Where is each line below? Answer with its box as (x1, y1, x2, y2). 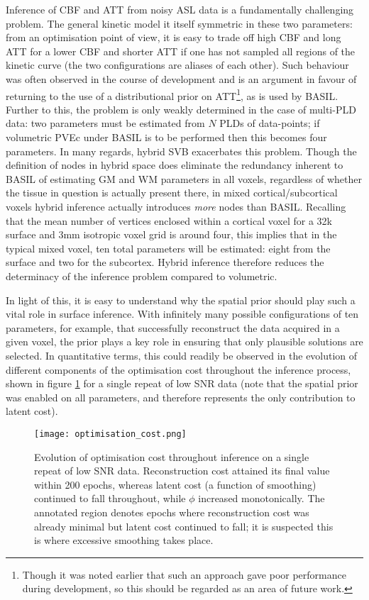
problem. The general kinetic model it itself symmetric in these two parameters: (6, 16, 353, 30)
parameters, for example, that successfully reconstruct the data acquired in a (6, 320, 340, 335)
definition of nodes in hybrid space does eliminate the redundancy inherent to (6, 157, 343, 172)
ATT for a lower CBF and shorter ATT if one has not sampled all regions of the (6, 43, 356, 58)
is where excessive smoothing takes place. (34, 533, 214, 548)
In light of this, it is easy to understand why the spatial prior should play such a (6, 292, 356, 307)
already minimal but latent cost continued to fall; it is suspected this (34, 518, 334, 533)
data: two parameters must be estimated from (6, 116, 205, 130)
